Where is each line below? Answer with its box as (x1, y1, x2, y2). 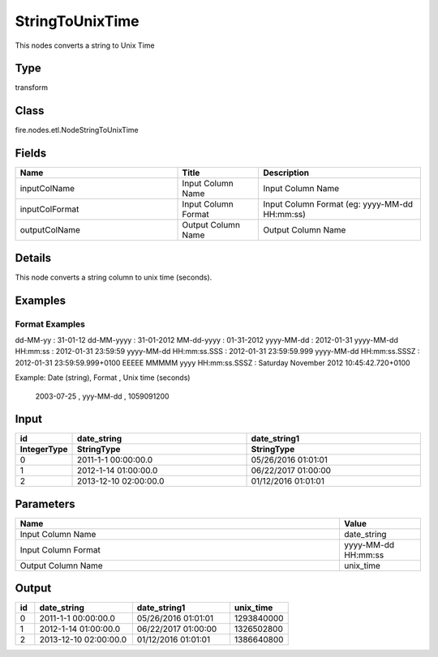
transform (15, 83, 49, 92)
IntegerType (19, 444, 68, 455)
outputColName (19, 224, 81, 236)
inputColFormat (19, 203, 79, 215)
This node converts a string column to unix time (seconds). (15, 272, 213, 282)
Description (263, 167, 310, 178)
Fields (15, 147, 47, 160)
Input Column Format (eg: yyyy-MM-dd (263, 198, 414, 210)
